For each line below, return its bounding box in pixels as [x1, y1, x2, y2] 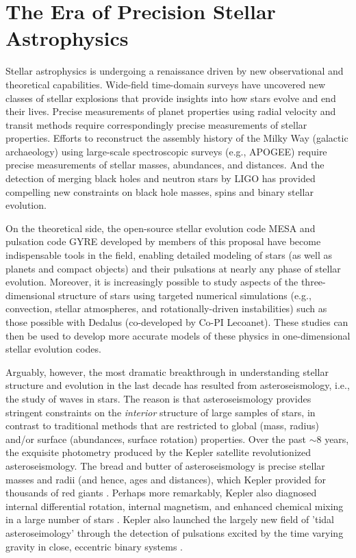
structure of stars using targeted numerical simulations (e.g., [58, 288, 311, 302]
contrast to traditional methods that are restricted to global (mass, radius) [5, 418, 320, 433]
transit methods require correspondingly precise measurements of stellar [5, 117, 307, 131]
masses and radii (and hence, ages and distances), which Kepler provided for [5, 472, 327, 486]
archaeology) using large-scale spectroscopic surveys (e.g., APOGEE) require [5, 144, 327, 158]
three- [301, 275, 326, 289]
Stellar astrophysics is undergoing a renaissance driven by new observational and [5, 64, 344, 78]
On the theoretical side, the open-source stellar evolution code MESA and [5, 220, 316, 235]
